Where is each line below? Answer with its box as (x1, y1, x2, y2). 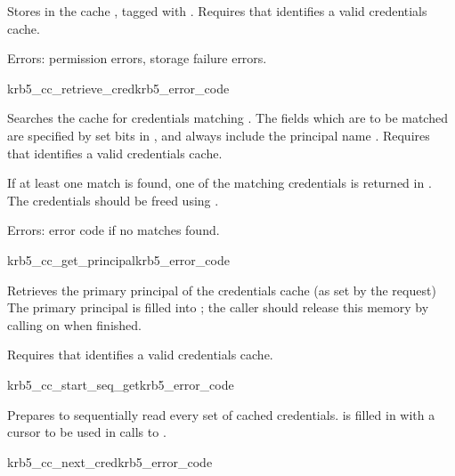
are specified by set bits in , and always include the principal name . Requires (7, 125, 430, 144)
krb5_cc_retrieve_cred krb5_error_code (7, 78, 230, 97)
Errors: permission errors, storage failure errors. (7, 49, 267, 68)
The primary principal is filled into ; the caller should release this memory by (7, 298, 429, 317)
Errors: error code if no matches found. (7, 221, 220, 239)
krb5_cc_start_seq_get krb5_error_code (7, 375, 234, 393)
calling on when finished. (7, 315, 142, 334)
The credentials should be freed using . (7, 190, 219, 209)
